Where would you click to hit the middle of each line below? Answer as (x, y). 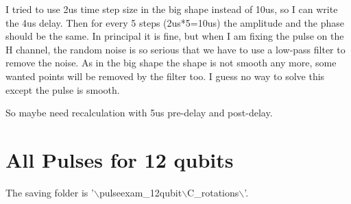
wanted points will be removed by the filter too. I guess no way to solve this (165, 76)
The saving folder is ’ (50, 192)
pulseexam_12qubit (141, 192)
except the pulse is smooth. (63, 89)
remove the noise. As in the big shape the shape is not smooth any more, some (171, 63)
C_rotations (213, 192)
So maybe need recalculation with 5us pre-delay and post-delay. (139, 113)
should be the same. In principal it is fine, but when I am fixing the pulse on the (175, 36)
